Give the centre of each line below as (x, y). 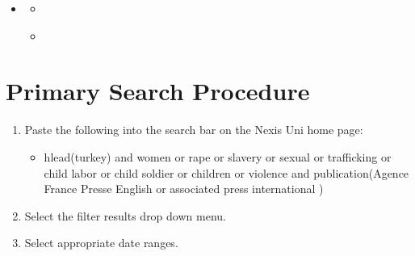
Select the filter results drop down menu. (125, 215)
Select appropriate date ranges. (101, 243)
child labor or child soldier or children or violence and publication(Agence (226, 172)
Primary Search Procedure (158, 91)
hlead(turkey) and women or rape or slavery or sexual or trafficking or (218, 156)
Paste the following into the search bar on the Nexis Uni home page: (194, 130)
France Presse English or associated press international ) (184, 189)
